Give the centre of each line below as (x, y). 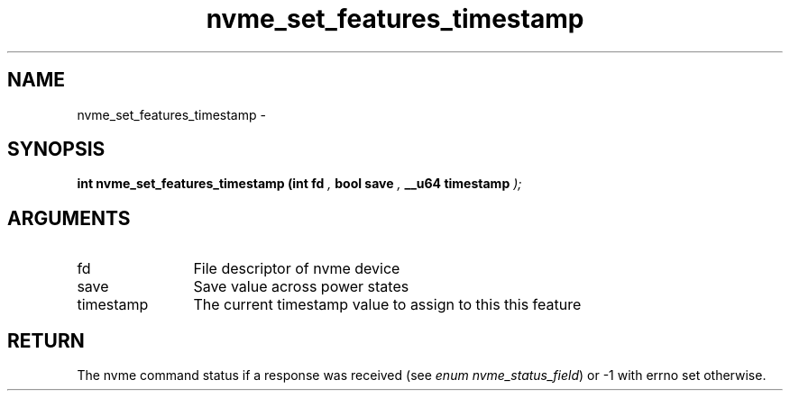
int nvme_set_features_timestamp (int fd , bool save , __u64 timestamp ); (299, 184)
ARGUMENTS (69, 218)
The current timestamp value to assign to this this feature (387, 305)
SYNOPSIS (56, 149)
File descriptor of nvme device (297, 269)
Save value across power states (301, 287)
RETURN (46, 340)
